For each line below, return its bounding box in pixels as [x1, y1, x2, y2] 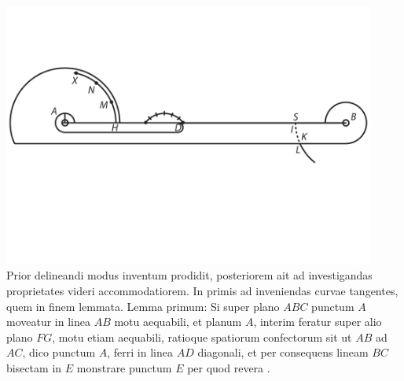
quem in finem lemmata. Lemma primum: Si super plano [6, 298, 280, 314]
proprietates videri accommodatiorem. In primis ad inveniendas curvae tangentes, [6, 283, 398, 299]
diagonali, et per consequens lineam [197, 344, 369, 361]
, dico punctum [22, 344, 96, 361]
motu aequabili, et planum [114, 313, 242, 330]
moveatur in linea [6, 313, 90, 330]
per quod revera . [187, 359, 270, 375]
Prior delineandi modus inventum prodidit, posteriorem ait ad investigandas [6, 267, 373, 283]
